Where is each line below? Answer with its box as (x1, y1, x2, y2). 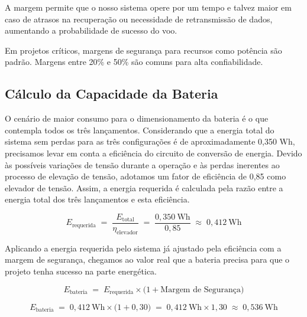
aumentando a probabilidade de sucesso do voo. (5, 24, 177, 37)
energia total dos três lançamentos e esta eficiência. (5, 193, 190, 205)
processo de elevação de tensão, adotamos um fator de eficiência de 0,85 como (5, 170, 286, 182)
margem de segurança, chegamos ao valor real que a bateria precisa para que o (5, 253, 290, 266)
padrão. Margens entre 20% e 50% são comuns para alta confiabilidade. (5, 55, 263, 68)
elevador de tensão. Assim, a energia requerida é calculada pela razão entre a (5, 181, 283, 194)
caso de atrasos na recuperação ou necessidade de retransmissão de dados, (5, 12, 273, 25)
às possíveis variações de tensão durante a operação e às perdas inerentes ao (5, 158, 280, 171)
